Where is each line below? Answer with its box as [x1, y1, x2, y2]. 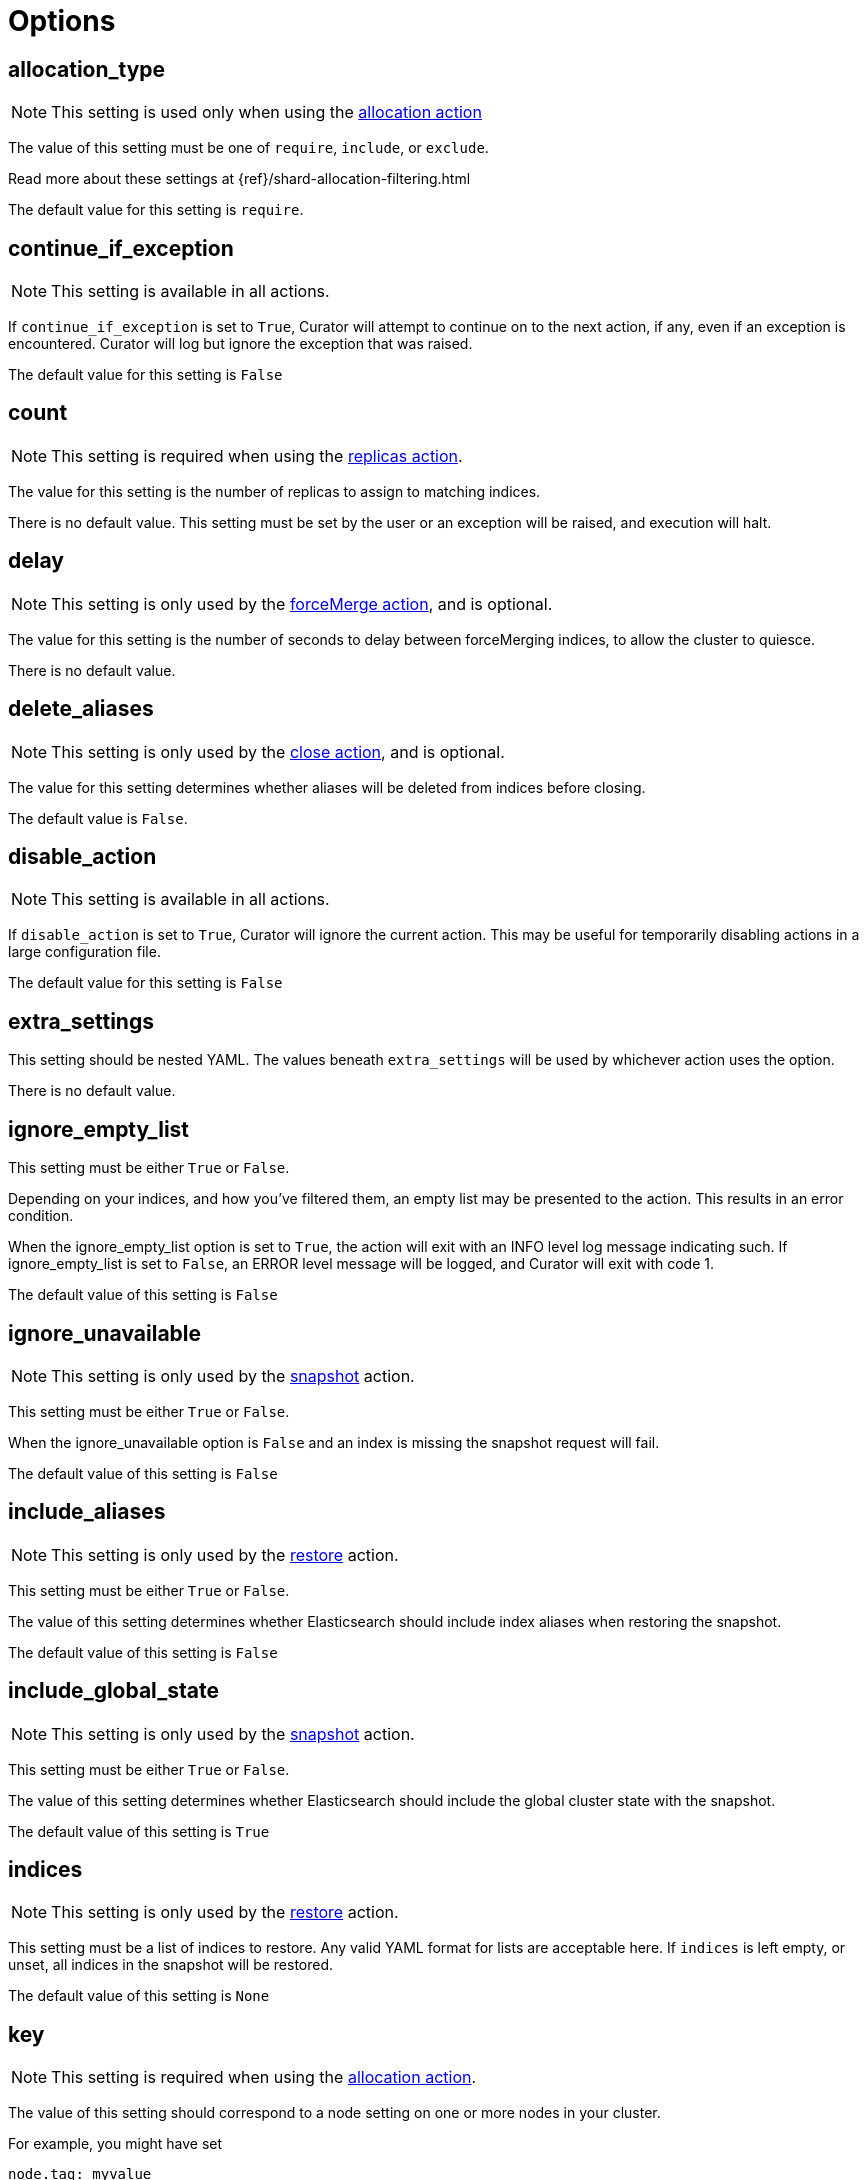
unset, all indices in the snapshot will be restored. [8, 1956, 334, 1974]
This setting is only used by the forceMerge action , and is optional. [51, 593, 553, 614]
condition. [8, 1207, 74, 1225]
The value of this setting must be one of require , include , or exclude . [8, 139, 489, 157]
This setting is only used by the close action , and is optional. [51, 741, 505, 762]
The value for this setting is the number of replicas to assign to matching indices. [8, 482, 541, 500]
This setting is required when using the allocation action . [51, 2067, 477, 2088]
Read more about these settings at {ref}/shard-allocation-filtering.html [8, 170, 471, 188]
